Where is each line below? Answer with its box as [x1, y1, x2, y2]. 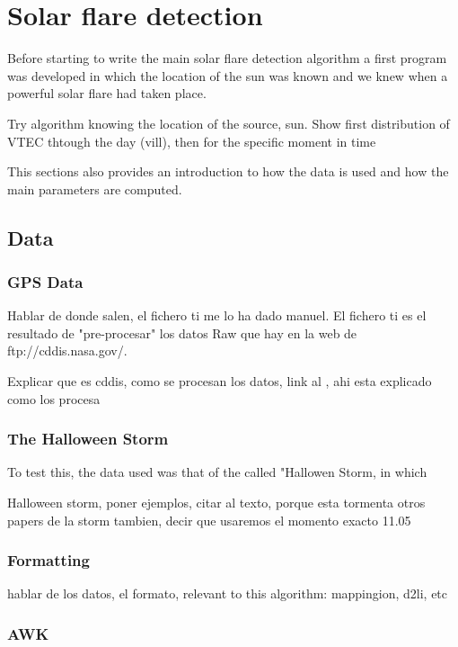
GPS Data [7, 270, 84, 292]
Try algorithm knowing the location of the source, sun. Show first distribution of [7, 113, 450, 132]
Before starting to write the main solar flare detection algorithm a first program [7, 49, 447, 67]
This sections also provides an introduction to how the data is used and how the [7, 162, 449, 181]
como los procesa [7, 389, 101, 408]
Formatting [7, 549, 90, 571]
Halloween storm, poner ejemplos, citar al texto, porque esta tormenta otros [7, 493, 426, 512]
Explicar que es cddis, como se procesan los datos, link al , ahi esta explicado [7, 372, 432, 391]
